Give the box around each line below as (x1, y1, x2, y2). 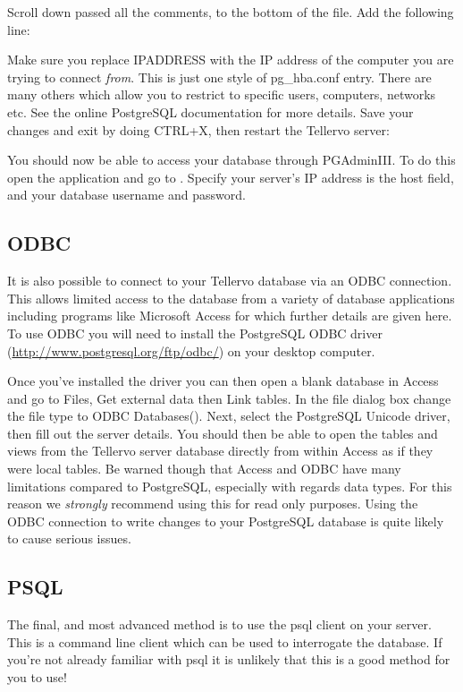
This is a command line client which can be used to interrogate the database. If (7, 632, 442, 651)
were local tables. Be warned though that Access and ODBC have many (7, 459, 401, 478)
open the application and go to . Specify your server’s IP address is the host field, (7, 167, 454, 186)
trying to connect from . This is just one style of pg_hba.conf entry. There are (7, 67, 432, 86)
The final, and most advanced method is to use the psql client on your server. (7, 615, 432, 634)
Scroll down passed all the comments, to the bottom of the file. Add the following (7, 3, 454, 21)
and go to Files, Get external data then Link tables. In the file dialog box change (7, 389, 451, 407)
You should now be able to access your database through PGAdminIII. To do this (7, 150, 456, 169)
